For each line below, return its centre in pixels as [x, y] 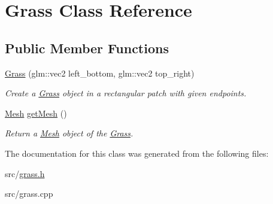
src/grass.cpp [29, 194]
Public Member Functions [87, 48]
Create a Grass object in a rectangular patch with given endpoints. [126, 93]
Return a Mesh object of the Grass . [69, 133]
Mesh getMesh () [36, 113]
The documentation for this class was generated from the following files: [137, 153]
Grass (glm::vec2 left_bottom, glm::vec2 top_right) [100, 73]
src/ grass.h [25, 173]
